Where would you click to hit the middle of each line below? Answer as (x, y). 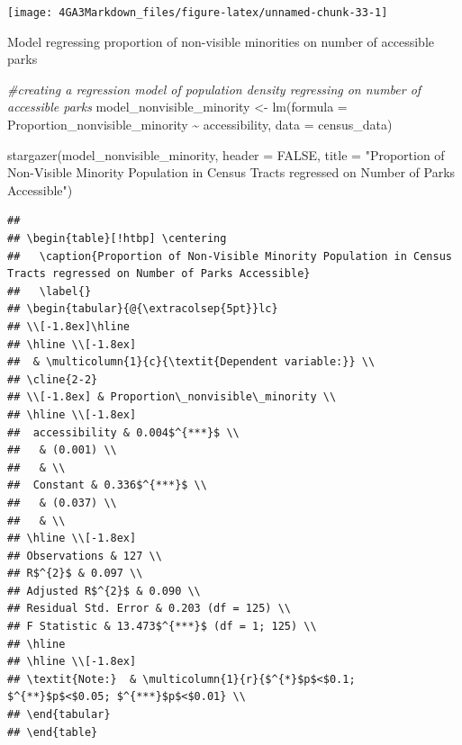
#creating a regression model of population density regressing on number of (214, 89)
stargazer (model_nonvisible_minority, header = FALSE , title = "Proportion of (226, 154)
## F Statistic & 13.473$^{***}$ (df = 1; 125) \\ (162, 627)
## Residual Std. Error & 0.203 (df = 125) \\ (149, 609)
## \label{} (50, 291)
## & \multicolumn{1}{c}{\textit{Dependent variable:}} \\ (191, 362)
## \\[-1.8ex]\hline (69, 326)
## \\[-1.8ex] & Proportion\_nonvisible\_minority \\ (172, 397)
